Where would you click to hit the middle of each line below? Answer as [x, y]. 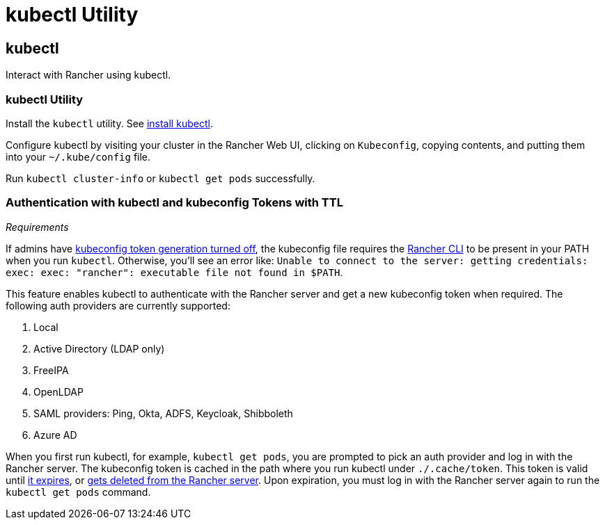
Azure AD [55, 435]
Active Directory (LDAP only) [99, 348]
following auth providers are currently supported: [118, 305]
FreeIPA [51, 370]
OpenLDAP [58, 391]
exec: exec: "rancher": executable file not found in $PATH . [174, 272]
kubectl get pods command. [78, 492]
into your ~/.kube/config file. [78, 156]
